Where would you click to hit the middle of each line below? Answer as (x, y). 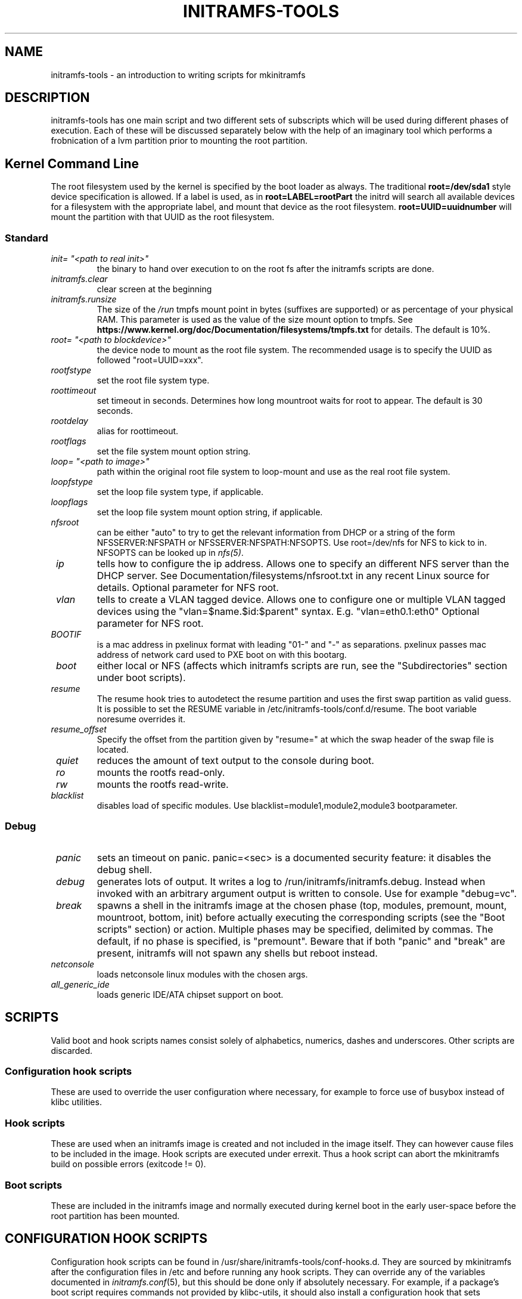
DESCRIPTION (47, 98)
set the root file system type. (153, 381)
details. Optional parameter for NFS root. (188, 588)
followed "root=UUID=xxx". (150, 360)
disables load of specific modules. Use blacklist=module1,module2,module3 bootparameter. (277, 806)
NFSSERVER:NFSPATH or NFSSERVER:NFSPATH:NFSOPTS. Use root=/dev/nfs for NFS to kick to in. (292, 543)
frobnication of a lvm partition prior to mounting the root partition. (179, 141)
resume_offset (79, 729)
